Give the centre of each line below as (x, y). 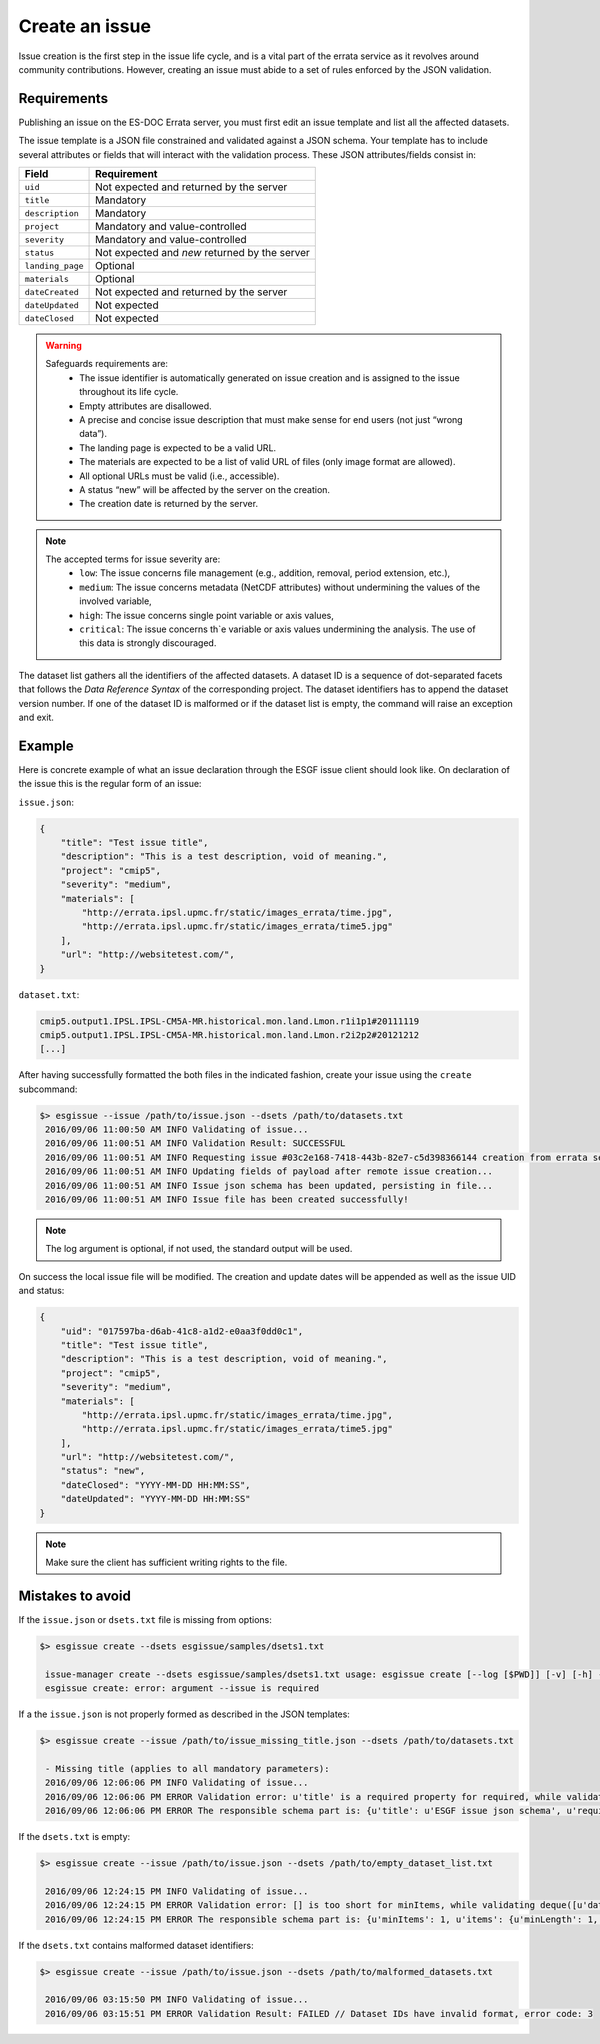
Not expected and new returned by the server (202, 253)
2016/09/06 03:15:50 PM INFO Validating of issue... (177, 1999)
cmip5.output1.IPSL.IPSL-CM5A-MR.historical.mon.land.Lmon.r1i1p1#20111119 (229, 1021)
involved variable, (115, 601)
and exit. (36, 717)
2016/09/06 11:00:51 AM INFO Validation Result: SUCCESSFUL (195, 1143)
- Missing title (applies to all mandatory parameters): (187, 1768)
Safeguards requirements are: (107, 364)
